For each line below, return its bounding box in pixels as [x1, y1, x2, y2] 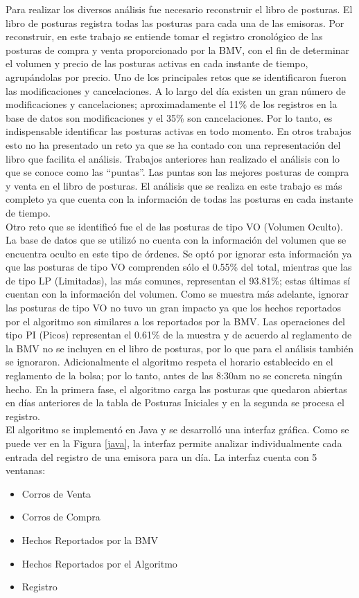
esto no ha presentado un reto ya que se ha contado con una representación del [6, 137, 341, 152]
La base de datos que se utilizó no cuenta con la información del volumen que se [6, 233, 347, 247]
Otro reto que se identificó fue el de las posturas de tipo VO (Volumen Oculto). [6, 219, 343, 233]
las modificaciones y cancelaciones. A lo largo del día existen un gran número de [6, 83, 346, 98]
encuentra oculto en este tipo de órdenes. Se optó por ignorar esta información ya [6, 246, 352, 260]
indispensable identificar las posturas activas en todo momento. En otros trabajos [6, 124, 351, 138]
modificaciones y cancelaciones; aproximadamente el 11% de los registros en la [6, 97, 338, 111]
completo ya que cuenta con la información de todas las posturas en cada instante [6, 192, 353, 206]
